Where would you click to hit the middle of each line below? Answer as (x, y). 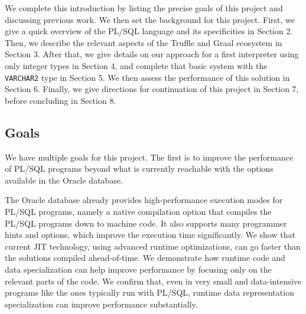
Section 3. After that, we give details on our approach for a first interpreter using (152, 54)
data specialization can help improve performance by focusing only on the (138, 269)
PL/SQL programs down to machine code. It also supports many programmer (146, 223)
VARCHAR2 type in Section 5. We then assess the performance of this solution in (147, 77)
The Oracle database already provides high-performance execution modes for (144, 200)
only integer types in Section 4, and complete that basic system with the (136, 65)
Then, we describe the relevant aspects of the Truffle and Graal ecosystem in (144, 42)
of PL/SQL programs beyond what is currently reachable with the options (139, 169)
